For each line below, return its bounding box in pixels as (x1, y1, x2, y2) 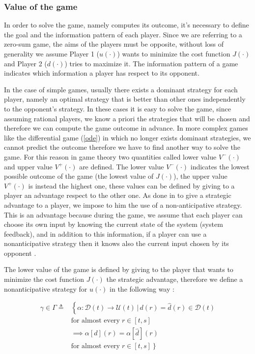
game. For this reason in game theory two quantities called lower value (4, 151, 217, 162)
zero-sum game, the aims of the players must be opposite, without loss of (4, 39, 224, 49)
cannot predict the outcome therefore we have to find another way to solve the (4, 142, 240, 152)
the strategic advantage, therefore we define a (106, 274, 243, 284)
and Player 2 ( (4, 58, 47, 68)
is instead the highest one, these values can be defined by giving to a (28, 180, 235, 191)
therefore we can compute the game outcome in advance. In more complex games (4, 123, 248, 133)
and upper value (4, 161, 53, 171)
